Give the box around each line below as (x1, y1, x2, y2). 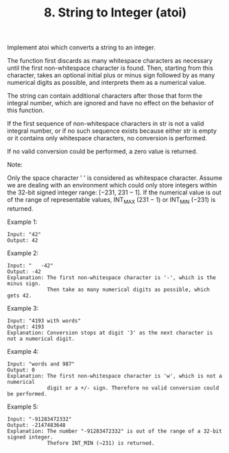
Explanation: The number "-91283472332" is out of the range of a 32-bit (7, 428, 223, 435)
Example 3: (7, 304, 39, 312)
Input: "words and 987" (7, 361, 75, 367)
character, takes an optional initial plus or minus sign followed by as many (7, 71, 215, 79)
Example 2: (7, 248, 39, 257)
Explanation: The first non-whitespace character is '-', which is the (7, 274, 216, 281)
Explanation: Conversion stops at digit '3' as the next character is (7, 329, 213, 336)
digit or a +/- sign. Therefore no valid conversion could (47, 385, 219, 391)
